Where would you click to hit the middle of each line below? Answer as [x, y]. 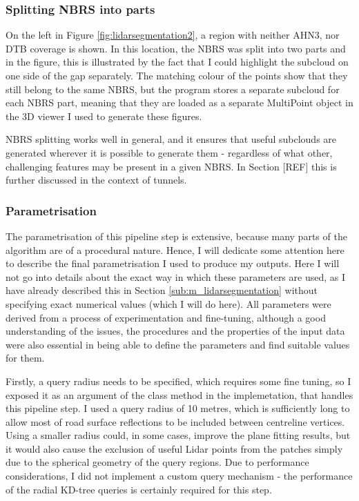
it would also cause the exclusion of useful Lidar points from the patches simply [174, 448]
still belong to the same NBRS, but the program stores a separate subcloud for [173, 89]
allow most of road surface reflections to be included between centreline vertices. [175, 421]
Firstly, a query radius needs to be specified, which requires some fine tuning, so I [178, 381]
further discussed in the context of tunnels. [96, 180]
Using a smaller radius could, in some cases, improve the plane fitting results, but [178, 435]
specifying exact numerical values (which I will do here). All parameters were [168, 303]
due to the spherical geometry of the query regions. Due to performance [157, 462]
